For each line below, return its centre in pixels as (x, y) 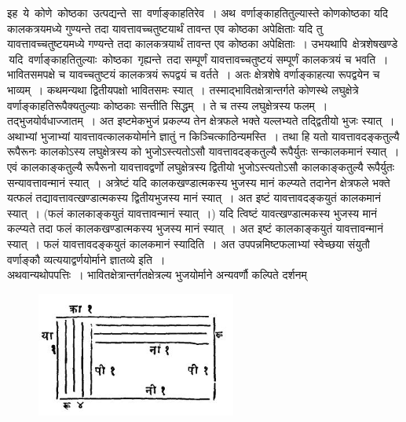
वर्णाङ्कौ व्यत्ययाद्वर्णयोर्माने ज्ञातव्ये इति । (86, 259)
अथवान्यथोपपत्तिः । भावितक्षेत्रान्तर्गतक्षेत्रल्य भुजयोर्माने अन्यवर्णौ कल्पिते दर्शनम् (157, 275)
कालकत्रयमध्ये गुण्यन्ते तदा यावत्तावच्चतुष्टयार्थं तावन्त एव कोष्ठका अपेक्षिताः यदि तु (165, 28)
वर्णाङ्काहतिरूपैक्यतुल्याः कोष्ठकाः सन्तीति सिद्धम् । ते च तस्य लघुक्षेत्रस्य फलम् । (168, 105)
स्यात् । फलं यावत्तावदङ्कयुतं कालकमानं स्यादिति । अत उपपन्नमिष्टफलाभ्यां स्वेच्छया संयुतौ (189, 243)
